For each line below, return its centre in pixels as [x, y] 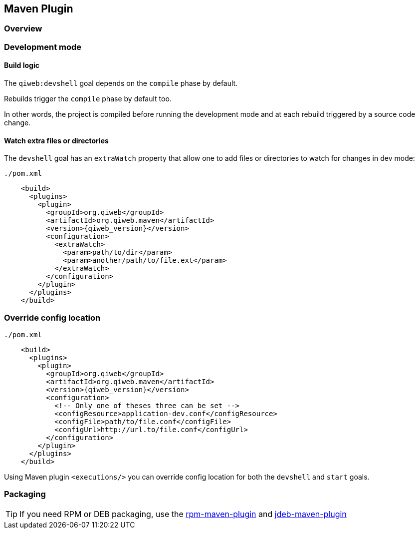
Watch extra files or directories [56, 140]
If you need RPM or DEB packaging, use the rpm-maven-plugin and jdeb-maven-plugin [183, 514]
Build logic [22, 65]
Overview [23, 29]
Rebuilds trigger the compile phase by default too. [88, 99]
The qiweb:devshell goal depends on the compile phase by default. [121, 83]
